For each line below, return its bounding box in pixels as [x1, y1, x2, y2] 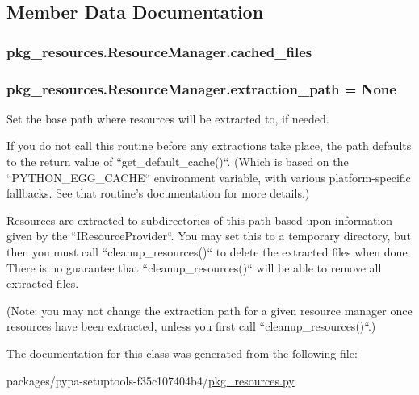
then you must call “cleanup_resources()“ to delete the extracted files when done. [6, 243, 411, 260]
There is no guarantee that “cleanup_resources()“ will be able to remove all [6, 259, 382, 276]
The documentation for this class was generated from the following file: [6, 344, 358, 361]
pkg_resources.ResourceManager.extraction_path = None [6, 78, 396, 98]
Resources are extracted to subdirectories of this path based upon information [6, 211, 393, 228]
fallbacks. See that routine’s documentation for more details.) [6, 185, 310, 202]
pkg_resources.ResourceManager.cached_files [6, 41, 312, 61]
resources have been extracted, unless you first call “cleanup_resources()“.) [6, 318, 376, 335]
